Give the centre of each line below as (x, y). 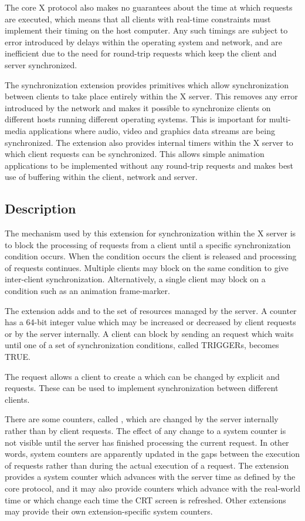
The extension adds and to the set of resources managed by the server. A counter (151, 310)
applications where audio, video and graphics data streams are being (152, 130)
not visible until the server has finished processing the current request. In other (147, 442)
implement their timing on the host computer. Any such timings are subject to (146, 30)
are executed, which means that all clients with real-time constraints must (138, 19)
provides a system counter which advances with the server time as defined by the (150, 477)
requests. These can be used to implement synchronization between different (142, 388)
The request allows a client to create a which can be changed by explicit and (142, 376)
